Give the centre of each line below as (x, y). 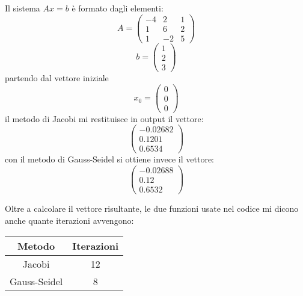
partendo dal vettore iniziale (57, 77)
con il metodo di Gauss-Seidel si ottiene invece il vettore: (109, 159)
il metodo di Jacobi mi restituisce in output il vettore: (104, 118)
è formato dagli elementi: (118, 8)
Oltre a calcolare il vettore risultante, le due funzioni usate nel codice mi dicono (152, 208)
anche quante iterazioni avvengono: (69, 220)
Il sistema (23, 8)
